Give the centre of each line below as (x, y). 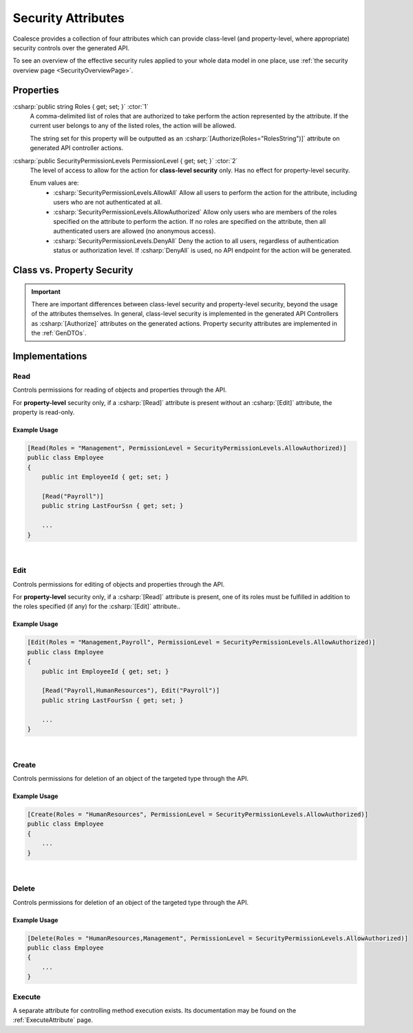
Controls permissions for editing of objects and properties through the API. (119, 584)
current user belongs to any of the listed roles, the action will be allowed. (133, 126)
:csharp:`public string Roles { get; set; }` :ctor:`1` (81, 106)
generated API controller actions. (77, 148)
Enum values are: (54, 183)
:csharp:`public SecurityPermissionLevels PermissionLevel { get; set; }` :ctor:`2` (125, 160)
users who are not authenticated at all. (108, 202)
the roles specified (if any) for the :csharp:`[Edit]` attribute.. (96, 607)
